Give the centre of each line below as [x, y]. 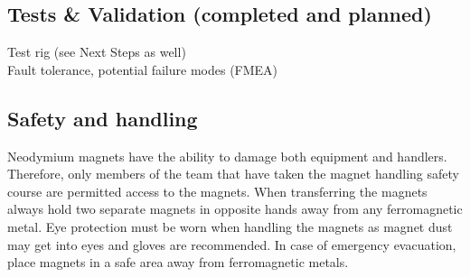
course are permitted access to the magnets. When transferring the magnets [217, 191]
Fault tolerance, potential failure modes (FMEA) [143, 69]
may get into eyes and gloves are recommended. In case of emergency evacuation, [232, 244]
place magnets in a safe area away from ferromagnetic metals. [178, 262]
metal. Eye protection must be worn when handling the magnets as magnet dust [230, 226]
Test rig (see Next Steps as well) [97, 52]
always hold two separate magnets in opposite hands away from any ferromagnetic [235, 209]
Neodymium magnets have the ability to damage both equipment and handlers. [227, 156]
